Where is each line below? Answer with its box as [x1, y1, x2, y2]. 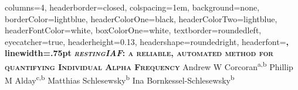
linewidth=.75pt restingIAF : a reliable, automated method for [5, 47, 273, 59]
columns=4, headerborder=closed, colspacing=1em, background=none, [5, 1, 260, 13]
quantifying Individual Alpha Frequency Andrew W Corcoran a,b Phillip [5, 58, 293, 72]
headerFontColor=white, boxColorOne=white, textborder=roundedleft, [5, 24, 262, 36]
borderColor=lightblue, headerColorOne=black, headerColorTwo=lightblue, [5, 12, 277, 25]
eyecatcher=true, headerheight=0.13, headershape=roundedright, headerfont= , [5, 35, 289, 47]
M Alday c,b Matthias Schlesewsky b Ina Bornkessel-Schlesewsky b [5, 72, 235, 86]
